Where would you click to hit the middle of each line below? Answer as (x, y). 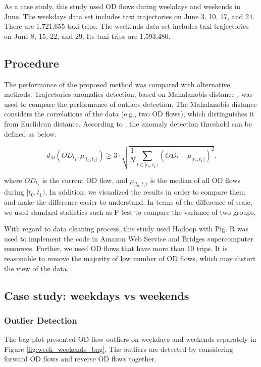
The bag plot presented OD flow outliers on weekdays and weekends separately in (130, 339)
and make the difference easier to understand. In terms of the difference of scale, (128, 202)
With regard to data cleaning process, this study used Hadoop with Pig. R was (126, 229)
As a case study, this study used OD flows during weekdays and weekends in (122, 6)
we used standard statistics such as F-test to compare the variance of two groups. (130, 211)
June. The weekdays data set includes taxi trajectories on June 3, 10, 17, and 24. (129, 16)
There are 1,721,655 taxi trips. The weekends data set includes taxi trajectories (126, 26)
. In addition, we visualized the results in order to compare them (145, 192)
